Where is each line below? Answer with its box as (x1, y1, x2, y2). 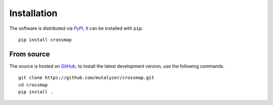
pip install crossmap (18, 37, 72, 42)
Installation (9, 8, 58, 19)
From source (9, 49, 50, 58)
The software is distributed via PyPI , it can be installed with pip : (9, 25, 143, 31)
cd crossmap (18, 82, 48, 88)
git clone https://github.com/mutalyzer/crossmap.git (18, 75, 154, 81)
